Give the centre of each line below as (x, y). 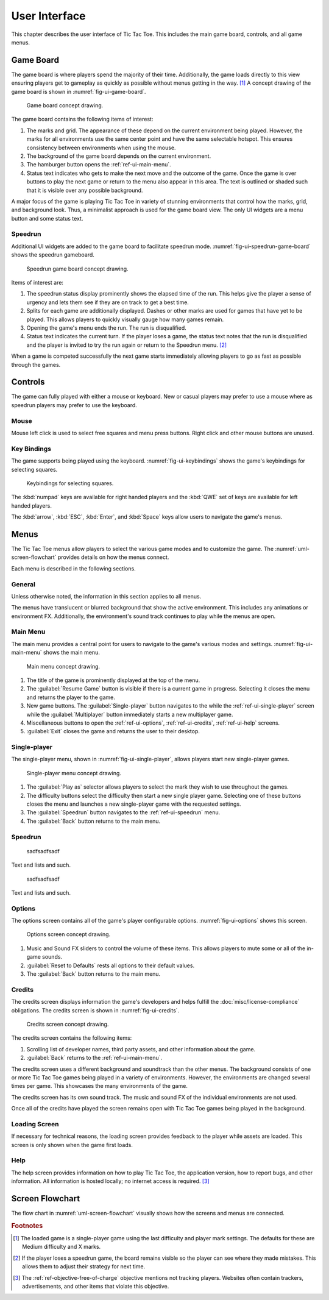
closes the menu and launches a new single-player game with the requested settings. (134, 804)
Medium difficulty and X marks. (62, 1247)
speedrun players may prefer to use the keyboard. (74, 405)
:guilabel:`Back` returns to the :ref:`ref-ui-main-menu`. (94, 1058)
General (23, 584)
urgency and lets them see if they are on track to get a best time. (108, 302)
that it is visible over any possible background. (85, 190)
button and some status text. (47, 218)
